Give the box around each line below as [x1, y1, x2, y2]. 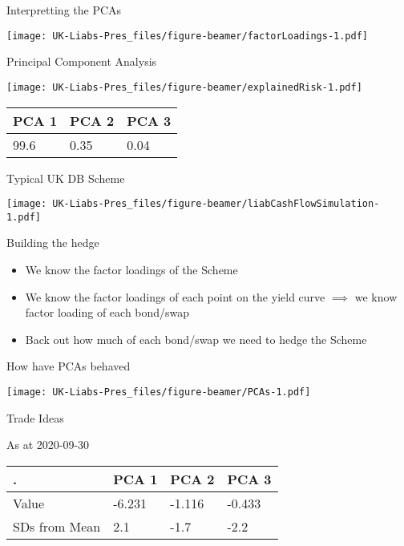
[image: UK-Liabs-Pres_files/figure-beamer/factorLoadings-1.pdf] [6, 30, 369, 42]
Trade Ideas [6, 409, 64, 426]
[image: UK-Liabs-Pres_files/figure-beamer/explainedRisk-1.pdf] [6, 81, 362, 93]
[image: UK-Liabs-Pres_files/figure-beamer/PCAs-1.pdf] [6, 386, 311, 398]
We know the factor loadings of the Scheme [25, 261, 238, 277]
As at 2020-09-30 [6, 436, 90, 453]
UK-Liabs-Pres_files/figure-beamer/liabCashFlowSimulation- [52, 198, 380, 210]
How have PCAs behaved [6, 358, 131, 374]
